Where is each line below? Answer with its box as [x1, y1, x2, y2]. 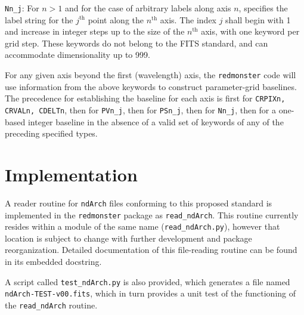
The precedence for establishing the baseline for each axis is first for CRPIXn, [5, 92, 286, 104]
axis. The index [160, 13, 216, 26]
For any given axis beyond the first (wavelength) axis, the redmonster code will [5, 69, 296, 81]
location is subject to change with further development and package [5, 231, 252, 244]
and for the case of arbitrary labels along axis [65, 2, 231, 14]
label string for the [5, 13, 73, 26]
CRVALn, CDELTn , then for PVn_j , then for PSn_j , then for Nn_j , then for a [5, 103, 277, 116]
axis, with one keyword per [201, 25, 300, 38]
